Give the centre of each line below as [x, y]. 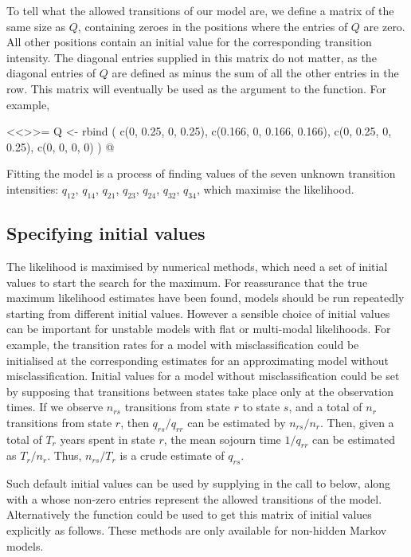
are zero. [384, 26]
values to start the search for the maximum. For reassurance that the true [187, 282]
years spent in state [108, 439]
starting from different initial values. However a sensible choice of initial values [198, 313]
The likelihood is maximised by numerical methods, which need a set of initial [197, 266]
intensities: [33, 188]
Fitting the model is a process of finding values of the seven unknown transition [201, 173]
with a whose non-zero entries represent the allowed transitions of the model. [194, 498]
